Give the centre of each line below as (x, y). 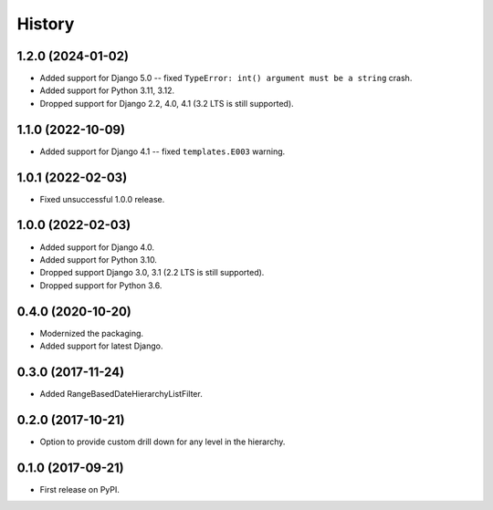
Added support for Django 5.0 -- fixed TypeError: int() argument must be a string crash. (226, 78)
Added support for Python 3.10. (98, 259)
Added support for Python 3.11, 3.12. (107, 90)
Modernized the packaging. (92, 333)
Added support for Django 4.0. (97, 247)
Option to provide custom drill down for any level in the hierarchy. (163, 442)
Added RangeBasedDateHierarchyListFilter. (121, 393)
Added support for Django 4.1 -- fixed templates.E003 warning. (163, 151)
